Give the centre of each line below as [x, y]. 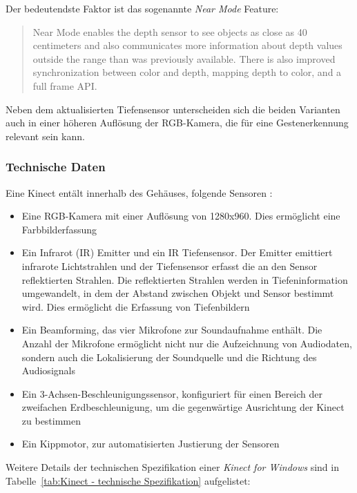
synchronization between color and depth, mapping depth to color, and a [187, 72]
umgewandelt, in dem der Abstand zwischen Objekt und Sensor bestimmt [178, 293]
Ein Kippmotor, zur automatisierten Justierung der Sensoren [151, 444]
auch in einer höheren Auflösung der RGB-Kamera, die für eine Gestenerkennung [177, 123]
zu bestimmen [51, 420]
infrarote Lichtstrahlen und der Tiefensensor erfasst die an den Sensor [170, 265]
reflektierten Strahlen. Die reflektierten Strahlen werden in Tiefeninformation [185, 279]
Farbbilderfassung [59, 229]
